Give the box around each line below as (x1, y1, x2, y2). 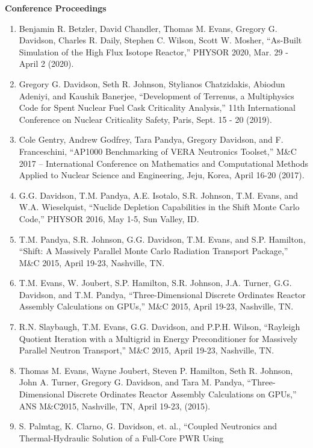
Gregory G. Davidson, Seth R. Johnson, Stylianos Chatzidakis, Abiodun (19, 77, 285, 90)
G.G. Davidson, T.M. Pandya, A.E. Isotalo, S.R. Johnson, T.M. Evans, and (19, 188, 299, 201)
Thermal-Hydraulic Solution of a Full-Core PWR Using (19, 431, 224, 444)
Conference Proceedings (5, 2, 107, 14)
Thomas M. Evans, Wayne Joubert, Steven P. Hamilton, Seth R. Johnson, (19, 364, 293, 376)
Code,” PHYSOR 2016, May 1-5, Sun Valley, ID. (19, 212, 199, 225)
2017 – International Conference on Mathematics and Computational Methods (19, 157, 308, 169)
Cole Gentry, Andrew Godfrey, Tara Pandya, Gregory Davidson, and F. (19, 133, 284, 146)
